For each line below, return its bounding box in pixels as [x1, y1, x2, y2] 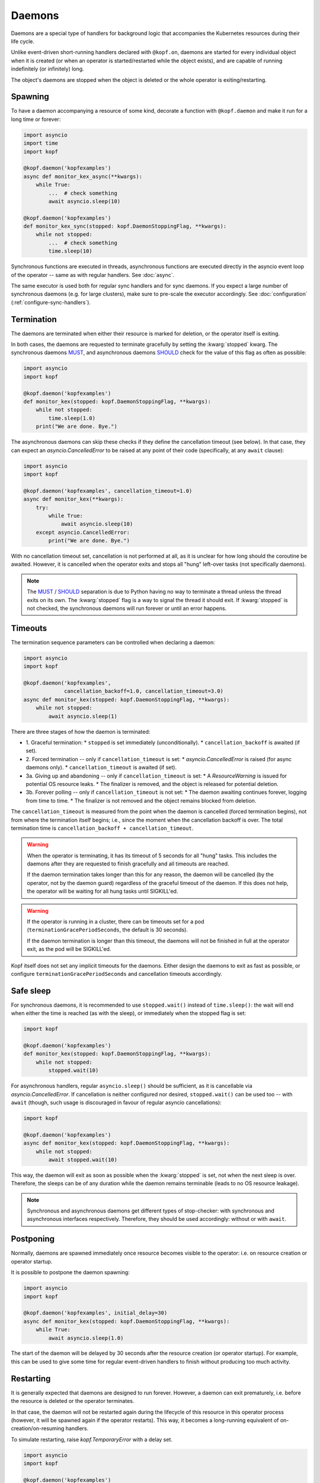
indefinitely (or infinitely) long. [11, 65, 84, 72]
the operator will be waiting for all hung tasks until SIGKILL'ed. [27, 887, 178, 895]
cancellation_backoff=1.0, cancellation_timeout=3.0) [64, 688, 224, 695]
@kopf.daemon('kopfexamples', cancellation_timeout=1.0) [23, 487, 193, 494]
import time [23, 140, 59, 147]
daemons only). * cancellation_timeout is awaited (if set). [25, 764, 177, 771]
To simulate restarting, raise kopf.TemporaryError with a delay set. [11, 1436, 173, 1443]
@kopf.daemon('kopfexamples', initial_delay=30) [23, 1310, 168, 1316]
